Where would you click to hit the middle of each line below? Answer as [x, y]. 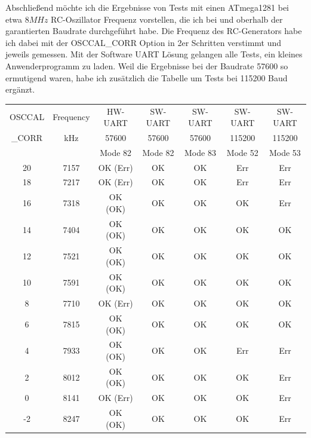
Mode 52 [242, 152]
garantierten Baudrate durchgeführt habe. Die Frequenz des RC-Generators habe [154, 31]
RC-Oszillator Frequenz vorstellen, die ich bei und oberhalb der [167, 19]
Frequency [71, 117]
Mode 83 [200, 152]
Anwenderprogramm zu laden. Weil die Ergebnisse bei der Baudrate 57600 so [147, 65]
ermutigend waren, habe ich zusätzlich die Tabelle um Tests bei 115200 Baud [147, 77]
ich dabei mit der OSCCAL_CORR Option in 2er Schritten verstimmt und [144, 42]
